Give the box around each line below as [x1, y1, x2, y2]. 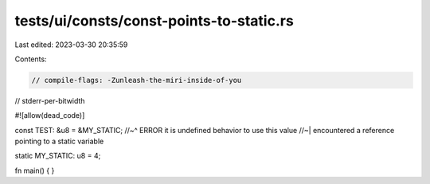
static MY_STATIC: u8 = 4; [14, 151, 101, 161]
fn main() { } [14, 166, 55, 175]
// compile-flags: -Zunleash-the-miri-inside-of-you [31, 76, 242, 84]
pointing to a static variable [14, 136, 104, 147]
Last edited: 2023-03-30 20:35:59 [14, 40, 128, 49]
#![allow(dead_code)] [14, 111, 85, 120]
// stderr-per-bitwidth [14, 96, 85, 105]
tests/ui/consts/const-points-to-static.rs [14, 12, 294, 29]
